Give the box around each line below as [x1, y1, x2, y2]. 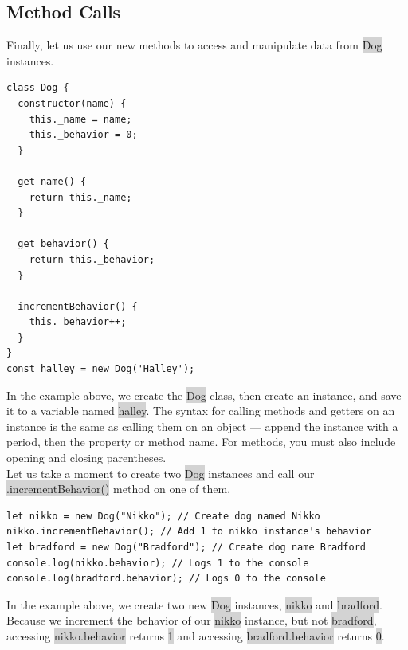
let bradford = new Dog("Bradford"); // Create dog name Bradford [6, 542, 367, 554]
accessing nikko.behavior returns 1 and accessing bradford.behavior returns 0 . [6, 627, 385, 644]
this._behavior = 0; [29, 129, 138, 141]
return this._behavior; [29, 253, 155, 265]
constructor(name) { [18, 97, 127, 109]
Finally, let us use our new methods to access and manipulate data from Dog [6, 37, 382, 53]
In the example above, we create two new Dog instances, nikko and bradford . [6, 596, 382, 613]
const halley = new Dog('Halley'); [6, 363, 195, 375]
